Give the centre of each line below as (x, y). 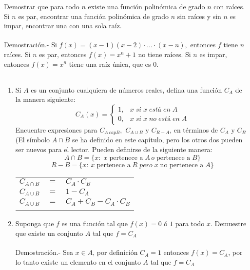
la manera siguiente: (45, 99)
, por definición (115, 252)
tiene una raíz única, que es (110, 64)
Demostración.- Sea (44, 252)
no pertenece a (182, 165)
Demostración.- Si (30, 45)
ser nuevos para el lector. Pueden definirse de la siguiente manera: (114, 149)
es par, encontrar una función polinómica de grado (94, 16)
